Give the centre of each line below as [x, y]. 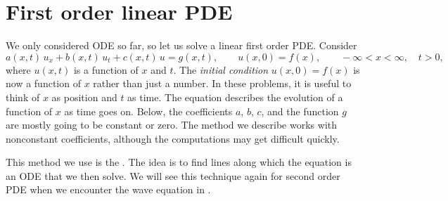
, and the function [300, 111]
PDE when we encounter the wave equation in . [108, 189]
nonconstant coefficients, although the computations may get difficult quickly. [173, 138]
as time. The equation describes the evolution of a [235, 97]
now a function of [43, 83]
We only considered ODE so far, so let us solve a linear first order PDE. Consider [181, 45]
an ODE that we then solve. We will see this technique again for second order [173, 175]
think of [23, 97]
